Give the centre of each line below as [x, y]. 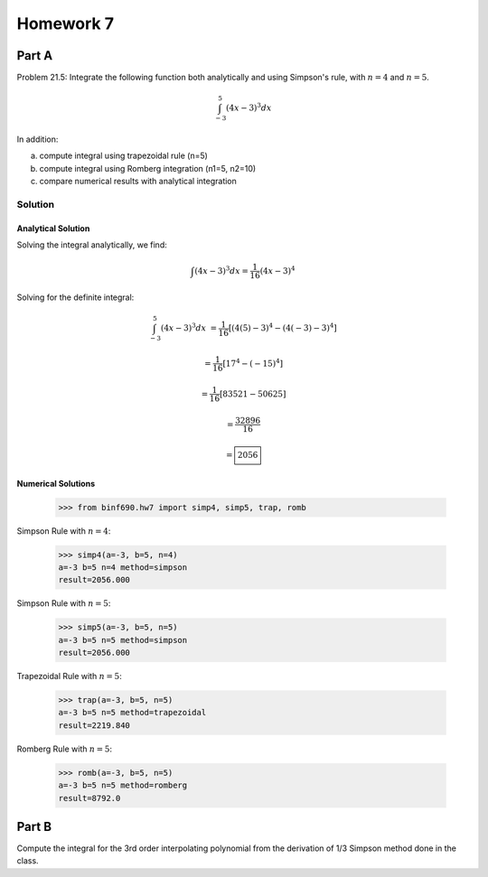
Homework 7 [66, 23]
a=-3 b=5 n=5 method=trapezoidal [132, 713]
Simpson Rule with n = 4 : [64, 531]
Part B [34, 826]
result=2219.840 [94, 725]
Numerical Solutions [56, 483]
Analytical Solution [53, 228]
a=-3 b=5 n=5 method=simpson [123, 640]
